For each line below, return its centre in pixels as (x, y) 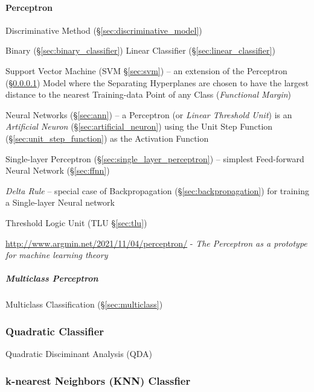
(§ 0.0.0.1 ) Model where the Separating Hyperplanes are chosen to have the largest (157, 82)
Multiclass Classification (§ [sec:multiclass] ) (84, 304)
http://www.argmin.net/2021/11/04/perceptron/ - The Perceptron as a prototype (156, 243)
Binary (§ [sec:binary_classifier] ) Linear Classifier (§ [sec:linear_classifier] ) (140, 50)
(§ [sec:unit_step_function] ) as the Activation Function (107, 138)
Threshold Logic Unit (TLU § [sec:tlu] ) (76, 222)
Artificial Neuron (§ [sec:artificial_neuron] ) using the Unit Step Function (139, 126)
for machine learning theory (57, 255)
